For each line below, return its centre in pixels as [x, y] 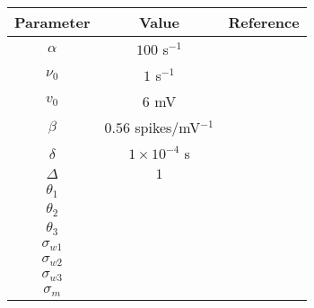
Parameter [52, 22]
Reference [264, 22]
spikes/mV [168, 127]
